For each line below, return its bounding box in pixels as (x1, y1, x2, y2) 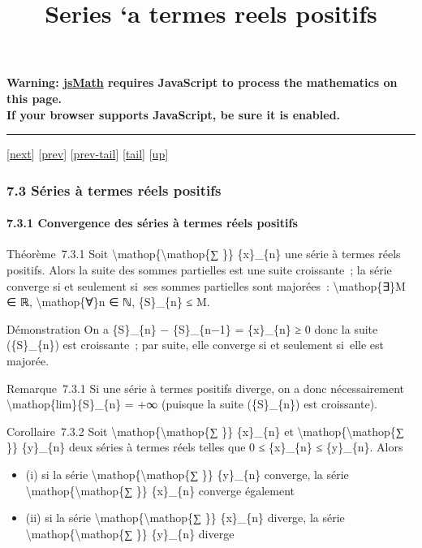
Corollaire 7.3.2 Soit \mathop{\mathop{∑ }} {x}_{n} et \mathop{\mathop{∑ (6, 422, 404, 439)
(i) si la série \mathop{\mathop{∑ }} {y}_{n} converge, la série (25, 465, 349, 482)
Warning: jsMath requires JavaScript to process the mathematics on (6, 74, 398, 91)
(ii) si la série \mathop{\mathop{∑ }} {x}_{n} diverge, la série (25, 509, 345, 526)
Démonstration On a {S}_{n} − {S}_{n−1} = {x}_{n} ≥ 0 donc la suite (6, 320, 378, 337)
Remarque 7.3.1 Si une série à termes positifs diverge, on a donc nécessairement (6, 379, 405, 396)
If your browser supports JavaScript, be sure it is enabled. (6, 106, 341, 123)
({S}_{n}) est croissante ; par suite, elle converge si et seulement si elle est (6, 336, 384, 353)
